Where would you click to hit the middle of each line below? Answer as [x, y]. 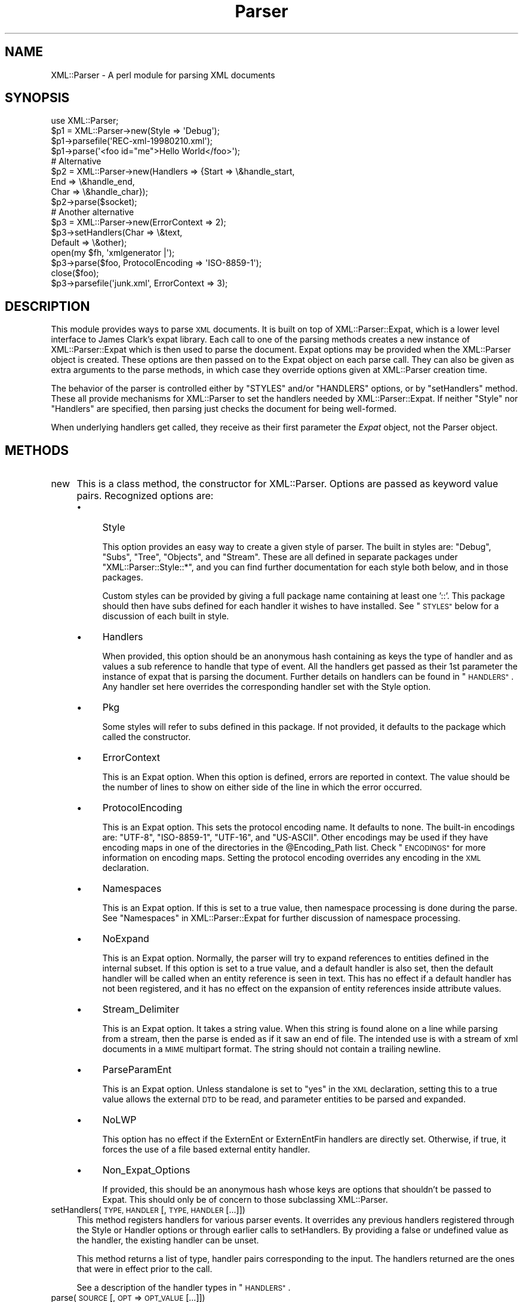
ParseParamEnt [137, 1070]
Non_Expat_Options [146, 1170]
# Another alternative [93, 212]
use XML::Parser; [85, 121]
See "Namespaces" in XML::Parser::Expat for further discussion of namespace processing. [282, 918]
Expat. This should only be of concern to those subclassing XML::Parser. [245, 1200]
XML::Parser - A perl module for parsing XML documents [163, 75]
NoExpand [126, 939]
